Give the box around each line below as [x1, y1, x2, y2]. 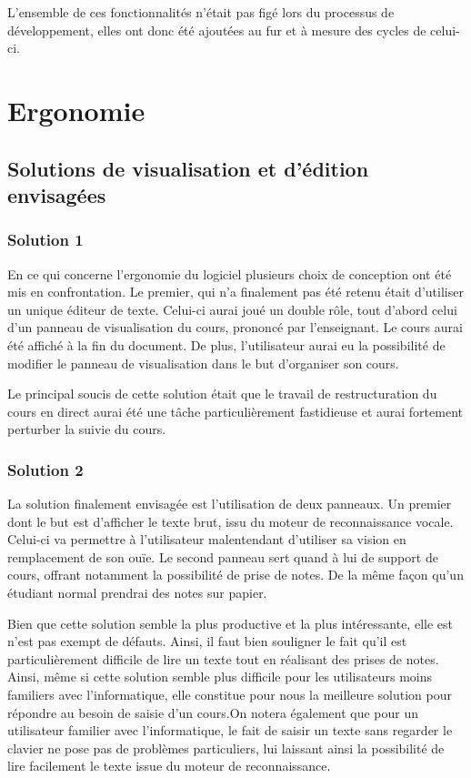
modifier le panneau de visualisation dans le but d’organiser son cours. [7, 353, 399, 372]
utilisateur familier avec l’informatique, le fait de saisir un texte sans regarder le [7, 721, 453, 740]
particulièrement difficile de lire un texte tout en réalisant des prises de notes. [7, 649, 439, 668]
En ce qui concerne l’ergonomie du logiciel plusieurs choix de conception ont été [7, 264, 452, 283]
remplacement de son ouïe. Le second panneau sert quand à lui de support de [7, 547, 438, 566]
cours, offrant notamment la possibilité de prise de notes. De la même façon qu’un [7, 565, 464, 584]
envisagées [7, 180, 106, 208]
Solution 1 [7, 228, 84, 251]
